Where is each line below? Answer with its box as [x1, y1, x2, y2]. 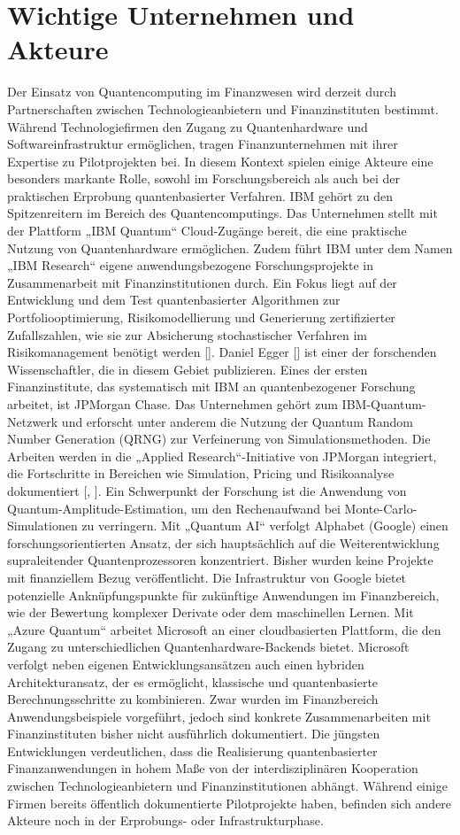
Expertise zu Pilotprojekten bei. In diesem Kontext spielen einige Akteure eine [7, 151, 433, 170]
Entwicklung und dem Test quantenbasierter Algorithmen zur [7, 290, 341, 309]
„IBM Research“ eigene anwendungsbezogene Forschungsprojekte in [7, 256, 373, 274]
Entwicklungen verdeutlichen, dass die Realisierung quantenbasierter [7, 741, 378, 760]
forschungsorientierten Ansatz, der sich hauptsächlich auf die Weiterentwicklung [7, 533, 440, 552]
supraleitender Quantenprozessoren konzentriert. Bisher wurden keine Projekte [7, 551, 433, 569]
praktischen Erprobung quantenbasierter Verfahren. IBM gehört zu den [7, 186, 394, 205]
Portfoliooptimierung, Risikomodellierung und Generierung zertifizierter [7, 308, 395, 327]
